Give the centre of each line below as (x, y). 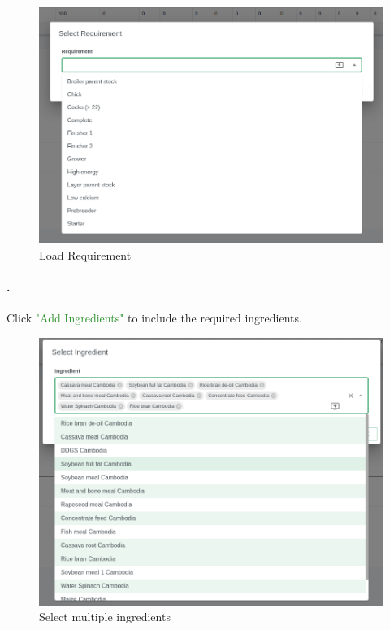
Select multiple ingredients (105, 617)
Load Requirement (85, 254)
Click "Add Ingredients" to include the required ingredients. (154, 318)
